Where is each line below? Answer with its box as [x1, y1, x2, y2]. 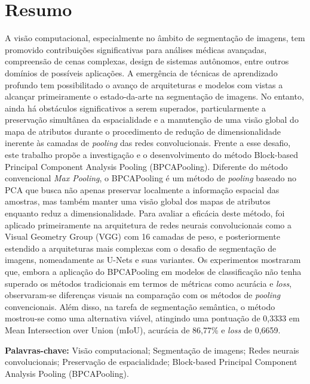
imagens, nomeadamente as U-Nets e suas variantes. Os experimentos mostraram [5, 253, 301, 266]
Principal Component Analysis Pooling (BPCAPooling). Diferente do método [5, 160, 288, 172]
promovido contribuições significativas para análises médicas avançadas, [5, 43, 267, 55]
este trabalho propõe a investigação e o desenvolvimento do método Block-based [5, 148, 298, 161]
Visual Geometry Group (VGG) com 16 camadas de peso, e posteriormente [5, 230, 280, 243]
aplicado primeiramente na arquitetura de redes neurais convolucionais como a [5, 218, 291, 231]
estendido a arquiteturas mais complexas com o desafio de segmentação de [5, 241, 277, 254]
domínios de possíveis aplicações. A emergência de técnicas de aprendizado [5, 66, 278, 79]
